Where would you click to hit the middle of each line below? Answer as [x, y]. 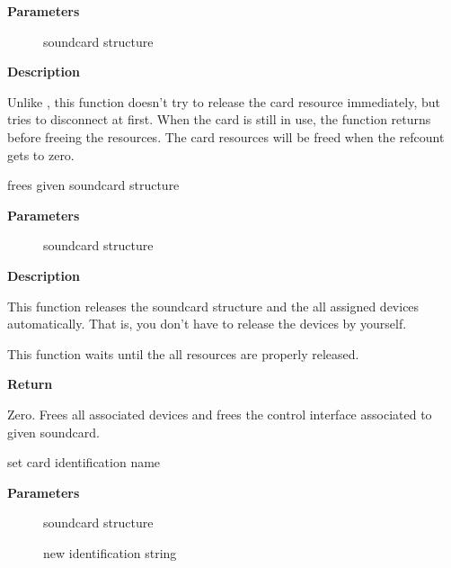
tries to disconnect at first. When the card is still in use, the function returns [219, 119]
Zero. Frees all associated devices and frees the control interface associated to [220, 414]
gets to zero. [41, 154]
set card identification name [84, 462]
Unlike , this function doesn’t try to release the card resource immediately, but [224, 101]
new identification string [110, 552]
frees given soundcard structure [93, 185]
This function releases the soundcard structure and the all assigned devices [213, 306]
